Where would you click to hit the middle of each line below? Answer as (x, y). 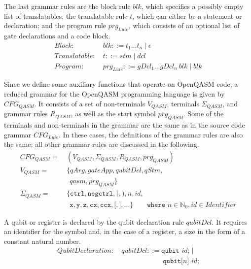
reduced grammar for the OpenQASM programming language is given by (114, 94)
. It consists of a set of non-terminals (90, 103)
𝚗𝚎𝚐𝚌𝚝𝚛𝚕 (100, 194)
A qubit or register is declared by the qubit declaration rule (94, 221)
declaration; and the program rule (55, 25)
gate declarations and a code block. (57, 35)
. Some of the (203, 114)
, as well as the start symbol (113, 114)
